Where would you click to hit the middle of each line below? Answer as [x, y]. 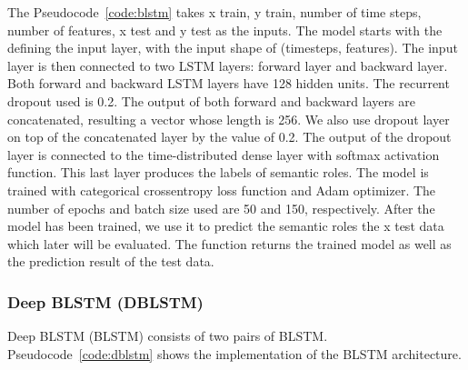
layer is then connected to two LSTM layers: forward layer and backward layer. [228, 65]
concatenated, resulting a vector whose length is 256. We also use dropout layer [229, 119]
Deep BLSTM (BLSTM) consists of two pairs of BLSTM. [168, 336]
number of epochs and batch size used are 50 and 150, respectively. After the [221, 208]
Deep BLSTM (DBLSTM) [105, 301]
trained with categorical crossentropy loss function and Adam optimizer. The [222, 190]
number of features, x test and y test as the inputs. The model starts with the [225, 30]
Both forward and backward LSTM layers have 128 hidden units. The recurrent [229, 83]
